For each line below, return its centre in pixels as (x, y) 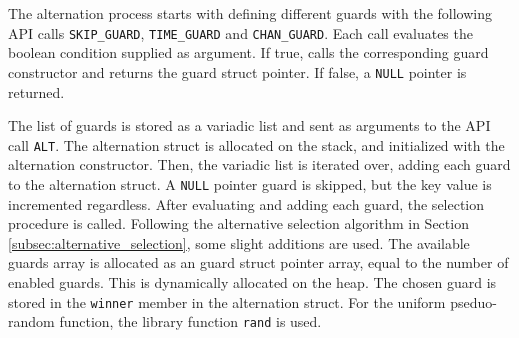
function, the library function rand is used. (190, 321)
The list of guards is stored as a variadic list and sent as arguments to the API (249, 125)
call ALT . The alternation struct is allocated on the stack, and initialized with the (256, 144)
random (31, 321)
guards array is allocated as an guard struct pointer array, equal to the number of (258, 262)
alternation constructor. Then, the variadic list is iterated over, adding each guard (259, 164)
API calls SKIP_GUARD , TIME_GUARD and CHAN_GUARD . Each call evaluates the (240, 32)
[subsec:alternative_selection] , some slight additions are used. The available (239, 242)
